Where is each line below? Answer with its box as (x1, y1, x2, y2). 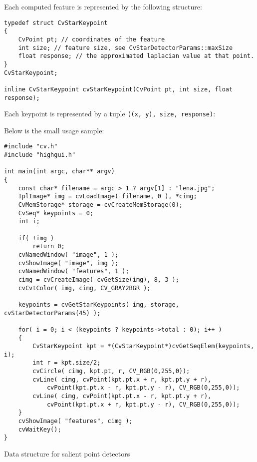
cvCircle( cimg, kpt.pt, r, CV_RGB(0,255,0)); (32, 368, 190, 375)
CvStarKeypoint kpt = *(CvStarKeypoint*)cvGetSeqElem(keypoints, (32, 343, 255, 350)
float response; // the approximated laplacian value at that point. (18, 52, 255, 60)
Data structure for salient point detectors (4, 449, 130, 459)
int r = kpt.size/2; (32, 359, 101, 367)
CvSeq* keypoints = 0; (18, 209, 93, 217)
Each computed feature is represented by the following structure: (4, 1, 202, 11)
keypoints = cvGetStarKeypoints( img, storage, (18, 301, 179, 308)
